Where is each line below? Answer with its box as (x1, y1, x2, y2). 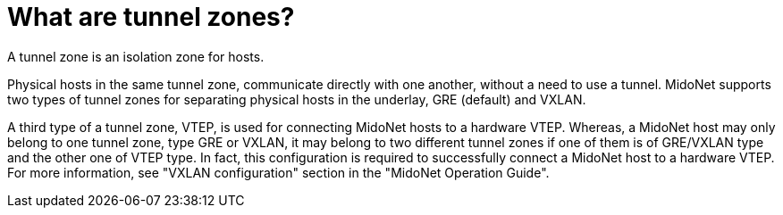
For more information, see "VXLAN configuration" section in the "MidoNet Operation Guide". (7, 164, 550, 180)
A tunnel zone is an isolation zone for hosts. (7, 48, 265, 64)
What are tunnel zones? (7, 2, 295, 32)
